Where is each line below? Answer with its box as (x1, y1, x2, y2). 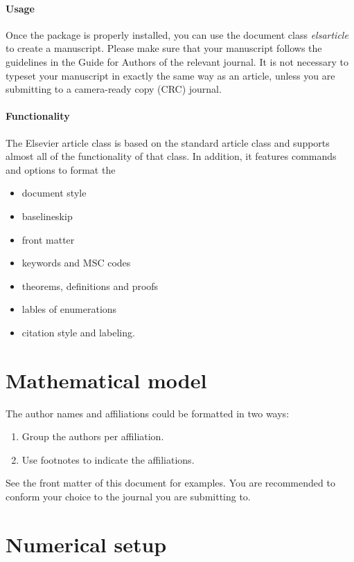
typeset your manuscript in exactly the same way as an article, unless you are (6, 68, 335, 82)
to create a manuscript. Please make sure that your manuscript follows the (6, 41, 322, 55)
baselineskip (21, 208, 73, 223)
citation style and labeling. (21, 325, 135, 339)
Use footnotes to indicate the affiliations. (21, 452, 195, 466)
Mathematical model (6, 365, 207, 394)
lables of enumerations (21, 302, 117, 316)
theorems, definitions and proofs (21, 278, 159, 293)
